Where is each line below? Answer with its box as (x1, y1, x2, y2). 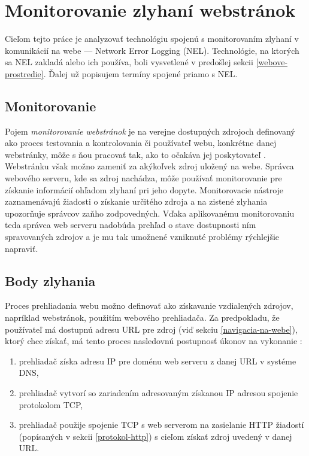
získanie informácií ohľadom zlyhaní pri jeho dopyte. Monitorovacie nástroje (5, 183, 284, 196)
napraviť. (5, 242, 38, 254)
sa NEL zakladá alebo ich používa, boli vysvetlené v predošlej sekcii (5, 56, 253, 68)
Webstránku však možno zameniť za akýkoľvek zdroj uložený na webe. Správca (5, 160, 294, 172)
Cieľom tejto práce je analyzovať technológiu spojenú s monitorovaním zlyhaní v (5, 32, 299, 45)
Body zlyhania (5, 271, 96, 290)
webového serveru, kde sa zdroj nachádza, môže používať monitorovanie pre (5, 172, 282, 184)
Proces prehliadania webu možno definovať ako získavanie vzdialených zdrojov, (5, 299, 293, 312)
